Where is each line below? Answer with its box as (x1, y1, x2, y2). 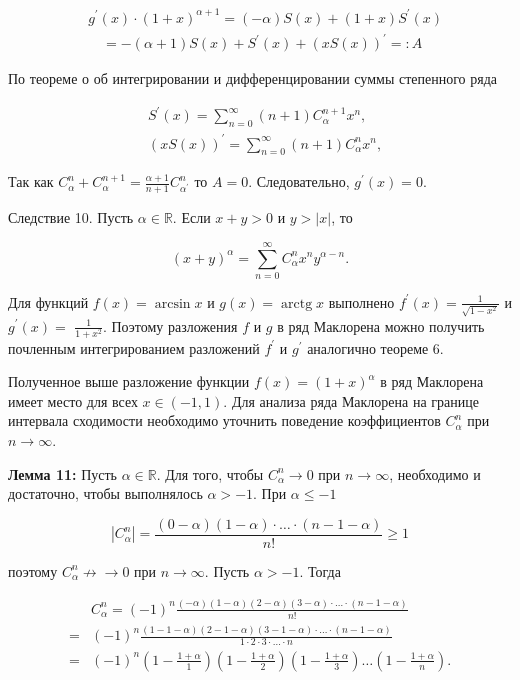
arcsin (154, 296, 191, 311)
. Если (172, 207, 211, 228)
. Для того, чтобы (156, 463, 264, 484)
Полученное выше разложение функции (8, 371, 250, 392)
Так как (8, 171, 54, 192)
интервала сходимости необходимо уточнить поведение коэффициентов (8, 410, 441, 431)
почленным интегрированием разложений (8, 337, 260, 358)
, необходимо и (389, 463, 481, 484)
